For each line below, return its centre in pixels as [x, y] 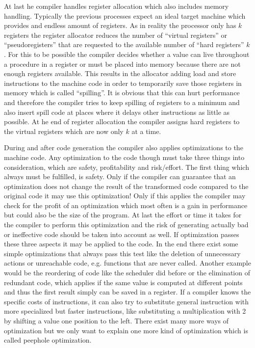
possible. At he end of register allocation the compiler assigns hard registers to [122, 121]
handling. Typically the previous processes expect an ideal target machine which [125, 15]
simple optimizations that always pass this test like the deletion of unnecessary [122, 253]
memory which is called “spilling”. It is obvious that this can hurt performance [122, 93]
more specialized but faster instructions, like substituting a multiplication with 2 [125, 311]
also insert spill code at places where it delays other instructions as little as [117, 112]
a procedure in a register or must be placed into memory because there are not [122, 64]
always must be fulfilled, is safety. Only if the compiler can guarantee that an [120, 176]
